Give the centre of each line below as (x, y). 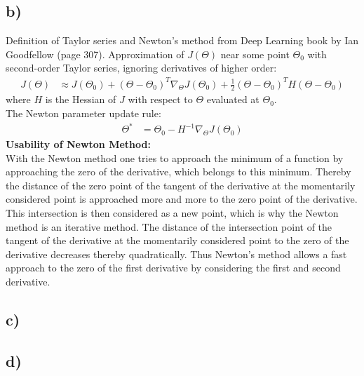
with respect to (160, 99)
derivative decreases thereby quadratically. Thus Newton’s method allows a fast (176, 254)
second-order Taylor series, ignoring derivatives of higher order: (141, 68)
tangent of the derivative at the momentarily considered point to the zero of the (177, 240)
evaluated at (233, 99)
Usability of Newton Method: (78, 144)
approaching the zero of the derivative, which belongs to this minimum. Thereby (178, 172)
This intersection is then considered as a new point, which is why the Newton (172, 213)
